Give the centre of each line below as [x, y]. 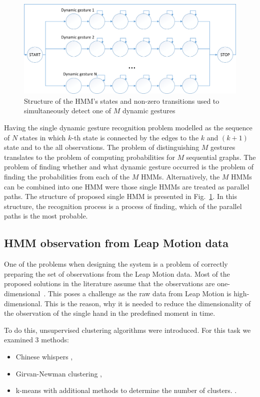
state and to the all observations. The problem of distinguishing [102, 147]
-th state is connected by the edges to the [135, 137]
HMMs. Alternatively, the [180, 177]
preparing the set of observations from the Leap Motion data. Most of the [117, 273]
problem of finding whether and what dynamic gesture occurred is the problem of [129, 167]
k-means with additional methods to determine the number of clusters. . [126, 390]
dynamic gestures [149, 111]
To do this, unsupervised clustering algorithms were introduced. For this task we [127, 330]
